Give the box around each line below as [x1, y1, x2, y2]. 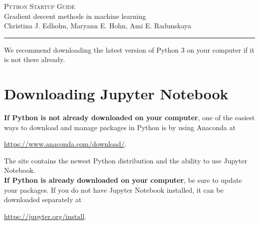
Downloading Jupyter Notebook [4, 83, 229, 104]
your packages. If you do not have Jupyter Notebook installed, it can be [4, 184, 224, 195]
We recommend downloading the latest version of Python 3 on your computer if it [4, 44, 255, 55]
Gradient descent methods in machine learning [4, 10, 146, 21]
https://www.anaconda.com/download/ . [4, 139, 127, 149]
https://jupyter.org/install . [4, 211, 87, 221]
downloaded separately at [4, 194, 82, 205]
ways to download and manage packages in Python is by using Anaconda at [4, 122, 236, 132]
